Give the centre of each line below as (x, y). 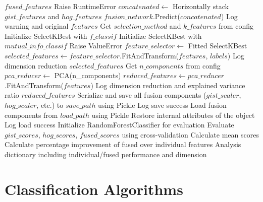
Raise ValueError (96, 46)
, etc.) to (50, 105)
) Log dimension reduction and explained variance (168, 85)
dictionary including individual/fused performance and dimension (106, 154)
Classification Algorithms (94, 189)
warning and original (37, 26)
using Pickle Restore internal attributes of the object (173, 115)
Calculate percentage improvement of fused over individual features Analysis (123, 144)
